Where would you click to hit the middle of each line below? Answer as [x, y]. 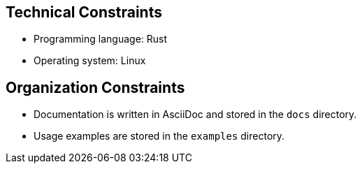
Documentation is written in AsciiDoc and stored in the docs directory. [195, 115]
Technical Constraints [84, 12]
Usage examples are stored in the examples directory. [159, 136]
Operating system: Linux [90, 61]
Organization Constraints [95, 87]
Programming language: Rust [101, 39]
